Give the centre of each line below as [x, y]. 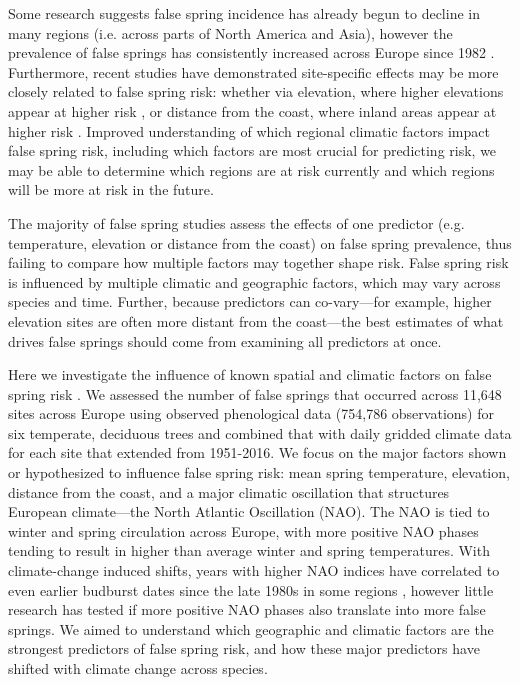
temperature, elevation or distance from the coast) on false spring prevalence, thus [260, 242]
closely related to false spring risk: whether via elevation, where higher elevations [256, 91]
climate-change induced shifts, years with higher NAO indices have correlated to [254, 570]
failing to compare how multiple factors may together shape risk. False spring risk [258, 262]
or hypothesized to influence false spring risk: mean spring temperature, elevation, [259, 472]
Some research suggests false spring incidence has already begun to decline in [244, 13]
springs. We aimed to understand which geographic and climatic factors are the [251, 628]
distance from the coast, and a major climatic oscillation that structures [229, 491]
